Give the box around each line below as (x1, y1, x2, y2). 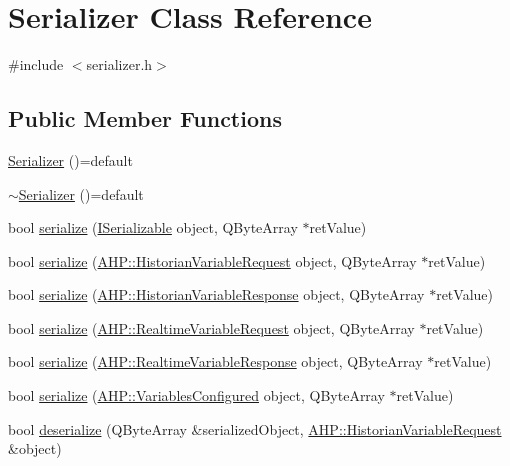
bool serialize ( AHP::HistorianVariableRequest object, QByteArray (8, 250, 417, 271)
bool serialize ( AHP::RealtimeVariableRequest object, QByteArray (8, 317, 415, 338)
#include (8, 54, 64, 75)
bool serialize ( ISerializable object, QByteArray (8, 217, 298, 238)
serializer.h (86, 54, 153, 75)
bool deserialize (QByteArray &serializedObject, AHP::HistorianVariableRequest (8, 418, 502, 439)
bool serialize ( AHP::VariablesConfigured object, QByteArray (8, 385, 385, 406)
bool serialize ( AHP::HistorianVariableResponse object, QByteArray (8, 284, 425, 305)
